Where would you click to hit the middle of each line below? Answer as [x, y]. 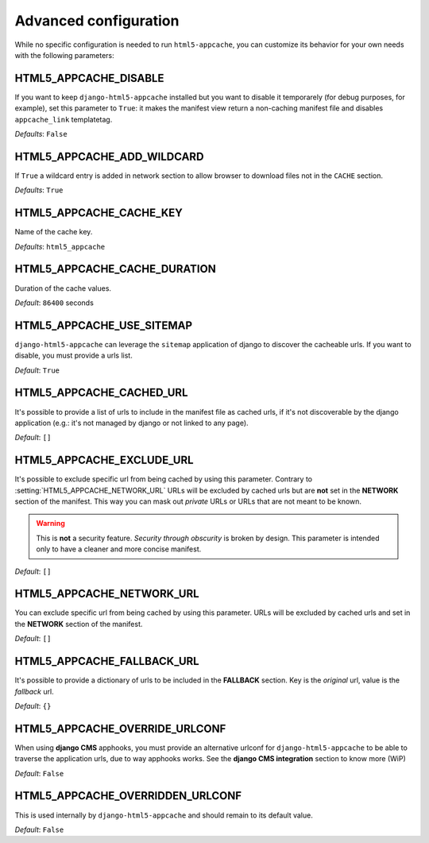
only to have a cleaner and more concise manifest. [119, 549]
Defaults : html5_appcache [60, 246]
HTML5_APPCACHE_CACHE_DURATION [115, 269]
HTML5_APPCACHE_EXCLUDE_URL [104, 460]
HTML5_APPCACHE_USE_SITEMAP [104, 325]
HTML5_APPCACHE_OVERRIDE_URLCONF [120, 728]
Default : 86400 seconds [54, 303]
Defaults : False [41, 134]
